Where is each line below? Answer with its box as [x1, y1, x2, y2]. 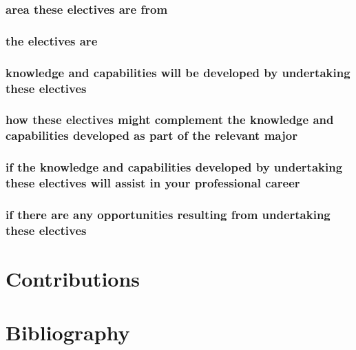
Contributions [6, 264, 140, 292]
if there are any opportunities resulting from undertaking [6, 205, 331, 223]
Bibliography [6, 318, 130, 347]
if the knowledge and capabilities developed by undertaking [6, 158, 343, 176]
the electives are [6, 32, 98, 49]
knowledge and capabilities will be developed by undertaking [6, 63, 350, 81]
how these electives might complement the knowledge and [6, 111, 334, 128]
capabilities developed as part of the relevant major [6, 127, 297, 144]
